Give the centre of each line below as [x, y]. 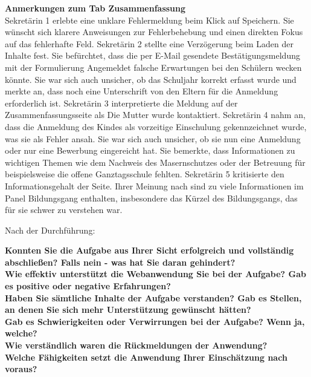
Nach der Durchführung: [50, 230]
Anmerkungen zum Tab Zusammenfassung [95, 8]
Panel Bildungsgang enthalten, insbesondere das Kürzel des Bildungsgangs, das [151, 198]
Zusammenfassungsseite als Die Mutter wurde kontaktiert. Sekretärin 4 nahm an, [155, 115]
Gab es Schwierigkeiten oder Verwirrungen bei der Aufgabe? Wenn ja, [155, 321]
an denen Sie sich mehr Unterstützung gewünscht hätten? [128, 310]
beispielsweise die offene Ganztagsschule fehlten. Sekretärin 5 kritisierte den [145, 174]
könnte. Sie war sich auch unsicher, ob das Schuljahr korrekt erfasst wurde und [151, 79]
